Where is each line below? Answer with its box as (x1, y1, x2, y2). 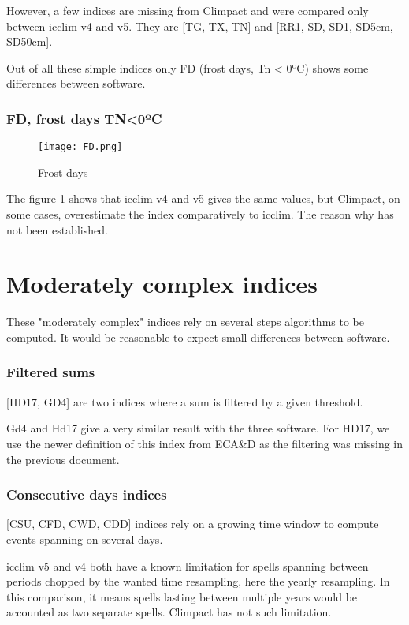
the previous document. (6, 451, 120, 467)
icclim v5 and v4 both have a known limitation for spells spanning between (6, 557, 369, 574)
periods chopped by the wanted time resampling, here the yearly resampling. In (6, 573, 390, 589)
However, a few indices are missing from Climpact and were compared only (6, 2, 369, 18)
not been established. (6, 221, 108, 238)
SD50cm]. (6, 33, 53, 50)
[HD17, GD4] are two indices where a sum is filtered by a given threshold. (6, 393, 363, 410)
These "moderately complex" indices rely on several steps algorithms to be (6, 313, 364, 330)
